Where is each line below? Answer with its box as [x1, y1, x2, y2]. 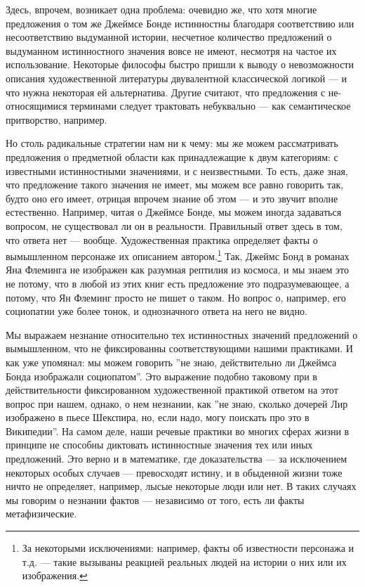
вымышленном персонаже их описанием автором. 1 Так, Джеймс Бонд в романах [6, 247, 350, 263]
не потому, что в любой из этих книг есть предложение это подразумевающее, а [6, 276, 350, 290]
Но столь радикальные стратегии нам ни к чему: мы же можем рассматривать [6, 136, 338, 150]
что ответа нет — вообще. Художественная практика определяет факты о [6, 232, 318, 247]
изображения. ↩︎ [22, 568, 88, 583]
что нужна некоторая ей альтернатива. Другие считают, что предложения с [6, 84, 326, 99]
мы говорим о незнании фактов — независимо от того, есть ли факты [6, 492, 305, 507]
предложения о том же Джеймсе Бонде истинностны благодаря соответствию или [6, 15, 354, 30]
